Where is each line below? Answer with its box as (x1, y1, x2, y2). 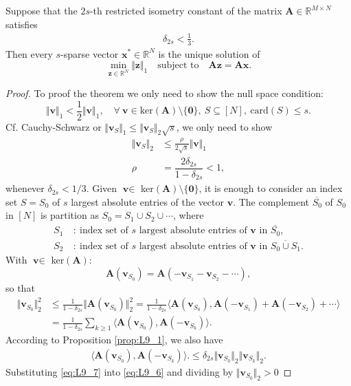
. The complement (233, 194, 309, 208)
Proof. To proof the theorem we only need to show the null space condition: (5, 85, 324, 100)
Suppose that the (5, 3, 78, 17)
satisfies (5, 17, 38, 31)
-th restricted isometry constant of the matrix (89, 3, 282, 17)
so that (5, 280, 35, 294)
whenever (5, 181, 45, 195)
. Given (86, 181, 117, 195)
